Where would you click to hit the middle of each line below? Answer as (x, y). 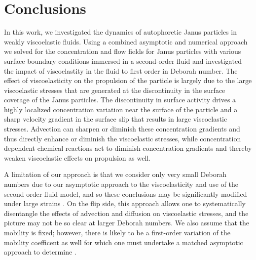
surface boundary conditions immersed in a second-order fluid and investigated (123, 61)
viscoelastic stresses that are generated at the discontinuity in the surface (115, 90)
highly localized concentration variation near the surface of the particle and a (121, 109)
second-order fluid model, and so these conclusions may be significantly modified (126, 194)
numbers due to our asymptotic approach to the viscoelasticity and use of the (121, 184)
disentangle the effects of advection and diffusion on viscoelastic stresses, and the (126, 213)
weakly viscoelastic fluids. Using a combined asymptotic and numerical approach (126, 41)
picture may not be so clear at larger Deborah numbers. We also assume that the (127, 223)
